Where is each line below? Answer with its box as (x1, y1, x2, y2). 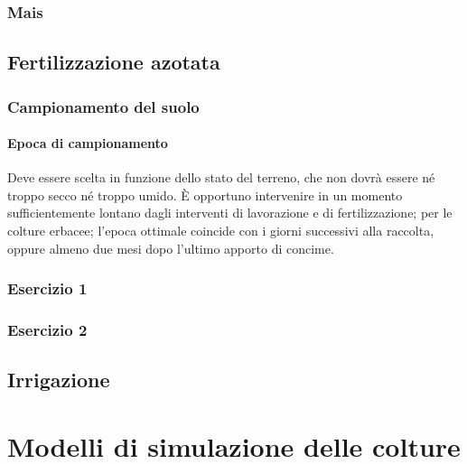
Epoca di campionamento (7, 134, 168, 153)
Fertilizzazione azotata (7, 48, 220, 76)
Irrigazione (7, 366, 110, 394)
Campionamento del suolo (7, 95, 200, 117)
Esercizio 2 (7, 319, 88, 340)
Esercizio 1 (7, 277, 88, 300)
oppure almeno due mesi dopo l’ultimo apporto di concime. (7, 238, 334, 257)
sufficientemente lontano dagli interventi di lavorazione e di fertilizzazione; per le (7, 203, 453, 222)
